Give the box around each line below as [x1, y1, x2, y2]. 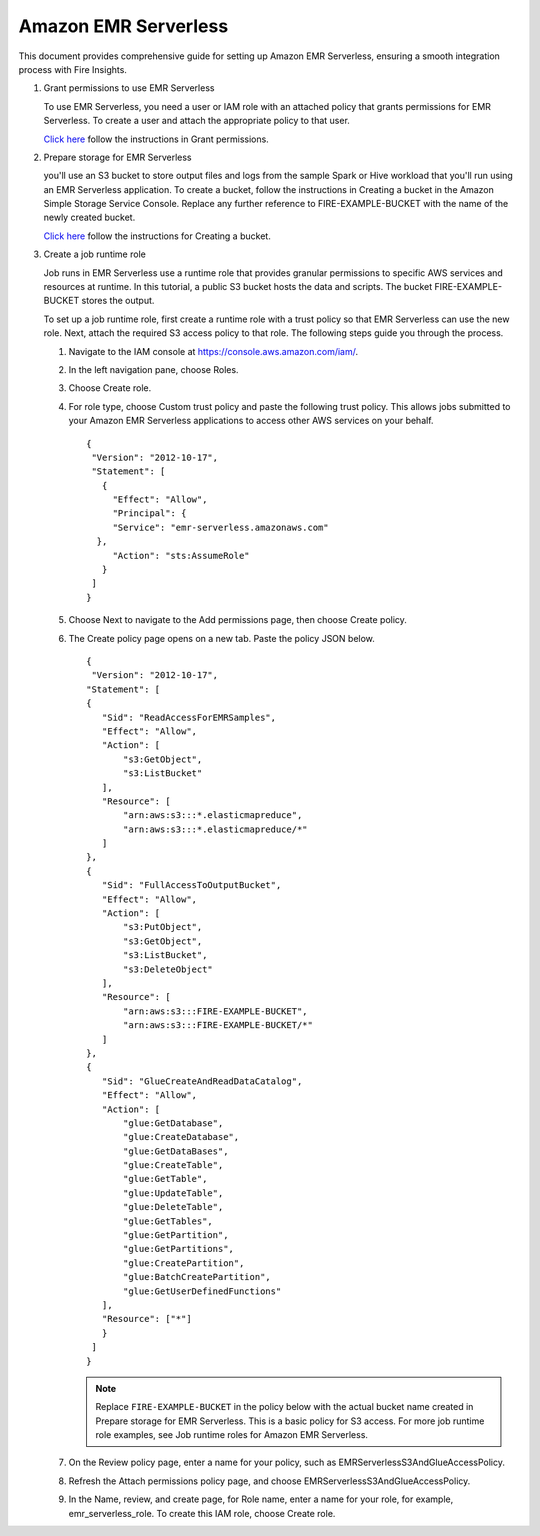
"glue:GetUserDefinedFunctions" [123, 1285, 282, 1297]
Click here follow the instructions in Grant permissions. [43, 133, 269, 145]
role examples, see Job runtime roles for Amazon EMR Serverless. [95, 1429, 369, 1441]
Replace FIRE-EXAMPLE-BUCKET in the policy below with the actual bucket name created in [95, 1401, 474, 1413]
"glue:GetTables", [123, 1215, 214, 1227]
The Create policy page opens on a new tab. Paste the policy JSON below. [68, 632, 375, 644]
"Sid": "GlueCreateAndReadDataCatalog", [101, 1075, 303, 1087]
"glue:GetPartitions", [123, 1243, 235, 1255]
